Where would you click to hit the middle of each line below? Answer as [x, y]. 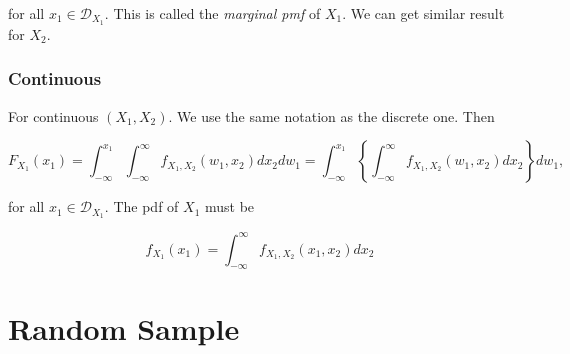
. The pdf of [141, 206]
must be [229, 206]
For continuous [53, 115]
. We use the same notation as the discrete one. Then [331, 115]
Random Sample [124, 327]
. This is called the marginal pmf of [212, 13]
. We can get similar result [423, 13]
